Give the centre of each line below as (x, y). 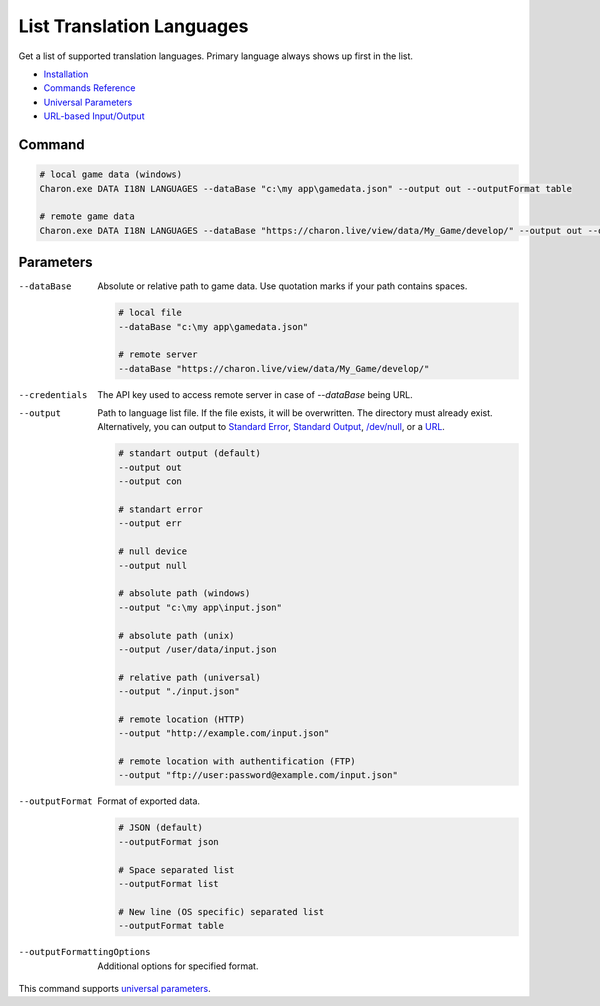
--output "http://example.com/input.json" (224, 733)
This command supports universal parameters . (115, 988)
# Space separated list (176, 869)
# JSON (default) (161, 828)
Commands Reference (89, 88)
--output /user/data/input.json (197, 649)
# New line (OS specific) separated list (221, 911)
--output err (150, 523)
